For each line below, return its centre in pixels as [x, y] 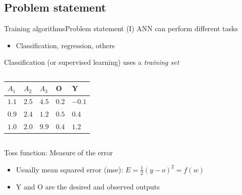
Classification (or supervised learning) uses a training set [92, 62]
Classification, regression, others [65, 45]
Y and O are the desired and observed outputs [88, 186]
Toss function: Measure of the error [58, 153]
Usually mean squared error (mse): [70, 169]
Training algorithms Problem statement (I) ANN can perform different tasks [121, 28]
